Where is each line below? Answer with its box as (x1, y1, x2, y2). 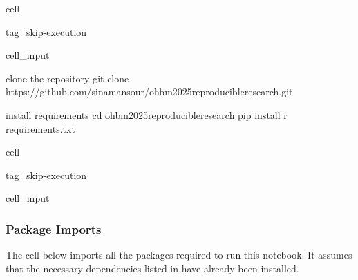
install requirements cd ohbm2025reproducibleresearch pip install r (6, 107, 288, 122)
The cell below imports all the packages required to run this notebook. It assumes (6, 248, 352, 262)
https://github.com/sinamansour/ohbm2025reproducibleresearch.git (6, 84, 293, 99)
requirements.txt (6, 121, 75, 136)
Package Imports (6, 220, 102, 237)
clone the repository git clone (6, 71, 129, 85)
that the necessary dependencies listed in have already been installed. (6, 261, 299, 275)
